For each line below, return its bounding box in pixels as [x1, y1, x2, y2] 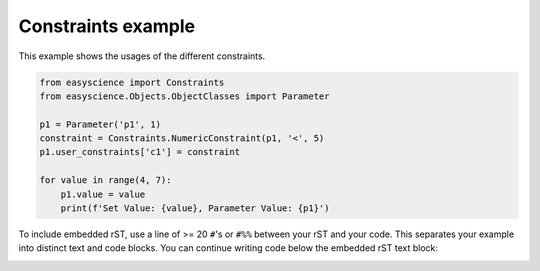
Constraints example [18, 15, 195, 37]
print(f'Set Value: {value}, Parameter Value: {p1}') [60, 203, 330, 214]
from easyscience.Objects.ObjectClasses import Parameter [39, 90, 330, 102]
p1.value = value [60, 188, 146, 200]
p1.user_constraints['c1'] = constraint [39, 146, 240, 158]
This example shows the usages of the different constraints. [18, 50, 266, 62]
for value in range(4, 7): [39, 175, 172, 186]
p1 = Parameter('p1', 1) [39, 118, 162, 130]
